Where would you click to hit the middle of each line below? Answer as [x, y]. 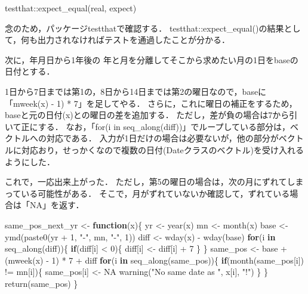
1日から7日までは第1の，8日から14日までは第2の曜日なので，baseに [136, 91]
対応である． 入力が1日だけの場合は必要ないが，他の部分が [162, 138]
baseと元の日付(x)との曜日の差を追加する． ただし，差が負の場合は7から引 [151, 115]
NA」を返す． [57, 205]
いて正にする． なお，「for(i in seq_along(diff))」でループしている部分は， [148, 126]
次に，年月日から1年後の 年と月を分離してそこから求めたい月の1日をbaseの [152, 59]
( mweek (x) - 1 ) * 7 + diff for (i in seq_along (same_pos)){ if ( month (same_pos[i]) [154, 260]
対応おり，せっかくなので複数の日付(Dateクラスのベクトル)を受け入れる [162, 149]
